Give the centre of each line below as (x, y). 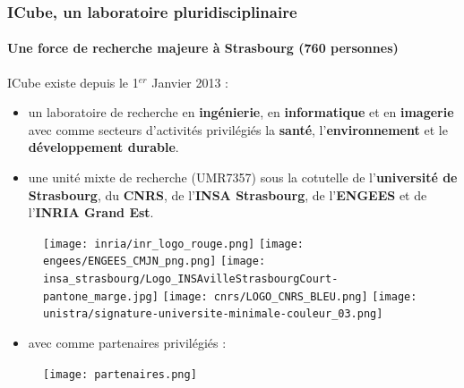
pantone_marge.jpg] (101, 296)
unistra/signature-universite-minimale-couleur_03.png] (213, 314)
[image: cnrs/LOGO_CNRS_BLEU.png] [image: (290, 296)
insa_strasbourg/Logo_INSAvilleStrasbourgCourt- (191, 279)
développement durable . (103, 147)
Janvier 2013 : (190, 82)
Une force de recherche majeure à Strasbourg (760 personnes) (203, 48)
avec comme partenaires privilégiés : (127, 343)
